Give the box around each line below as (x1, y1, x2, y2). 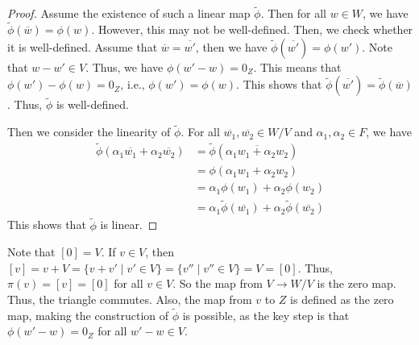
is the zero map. (317, 275, 396, 292)
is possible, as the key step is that (182, 306, 350, 323)
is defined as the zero (290, 291, 394, 307)
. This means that (253, 58, 342, 75)
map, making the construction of (7, 306, 169, 323)
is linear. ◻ (100, 216, 158, 233)
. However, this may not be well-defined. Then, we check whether (91, 21, 413, 38)
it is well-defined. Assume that (7, 38, 158, 55)
